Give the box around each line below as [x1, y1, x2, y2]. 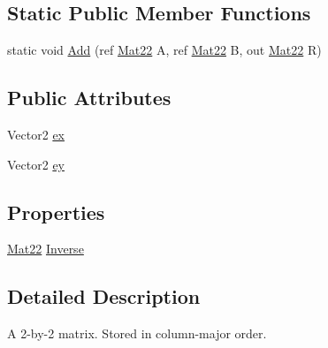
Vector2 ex [7, 125, 65, 143]
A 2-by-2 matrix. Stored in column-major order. [7, 324, 267, 343]
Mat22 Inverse [7, 239, 84, 258]
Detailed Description [7, 283, 201, 310]
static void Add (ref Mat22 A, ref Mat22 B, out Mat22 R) [7, 41, 322, 59]
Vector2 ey [7, 155, 65, 173]
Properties [7, 198, 105, 225]
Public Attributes [7, 84, 172, 111]
